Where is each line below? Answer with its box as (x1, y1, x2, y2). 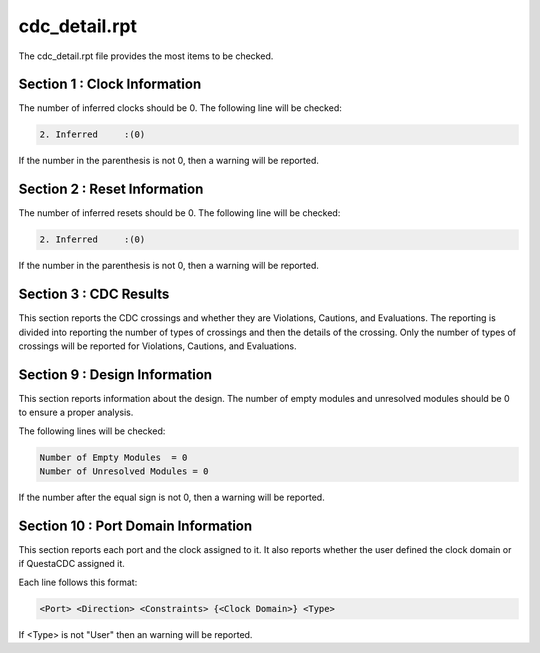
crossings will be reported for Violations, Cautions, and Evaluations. (18, 340, 297, 352)
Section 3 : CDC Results (18, 286, 170, 303)
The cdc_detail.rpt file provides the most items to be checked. (18, 50, 274, 62)
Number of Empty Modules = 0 (39, 451, 188, 463)
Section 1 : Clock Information (18, 76, 202, 93)
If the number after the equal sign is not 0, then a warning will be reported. (18, 491, 325, 504)
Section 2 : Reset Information (18, 181, 204, 198)
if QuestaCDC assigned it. (18, 558, 125, 570)
